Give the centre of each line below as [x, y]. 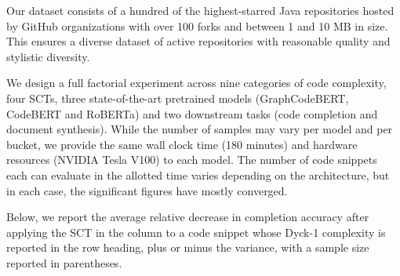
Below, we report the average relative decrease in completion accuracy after [188, 217]
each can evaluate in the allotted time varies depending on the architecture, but [198, 174]
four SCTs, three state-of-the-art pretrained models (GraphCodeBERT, [178, 98]
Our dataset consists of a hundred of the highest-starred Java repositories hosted [200, 10]
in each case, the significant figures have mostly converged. [147, 190]
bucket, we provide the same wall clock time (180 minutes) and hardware [182, 144]
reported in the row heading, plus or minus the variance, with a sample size [188, 247]
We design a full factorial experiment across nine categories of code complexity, [196, 83]
